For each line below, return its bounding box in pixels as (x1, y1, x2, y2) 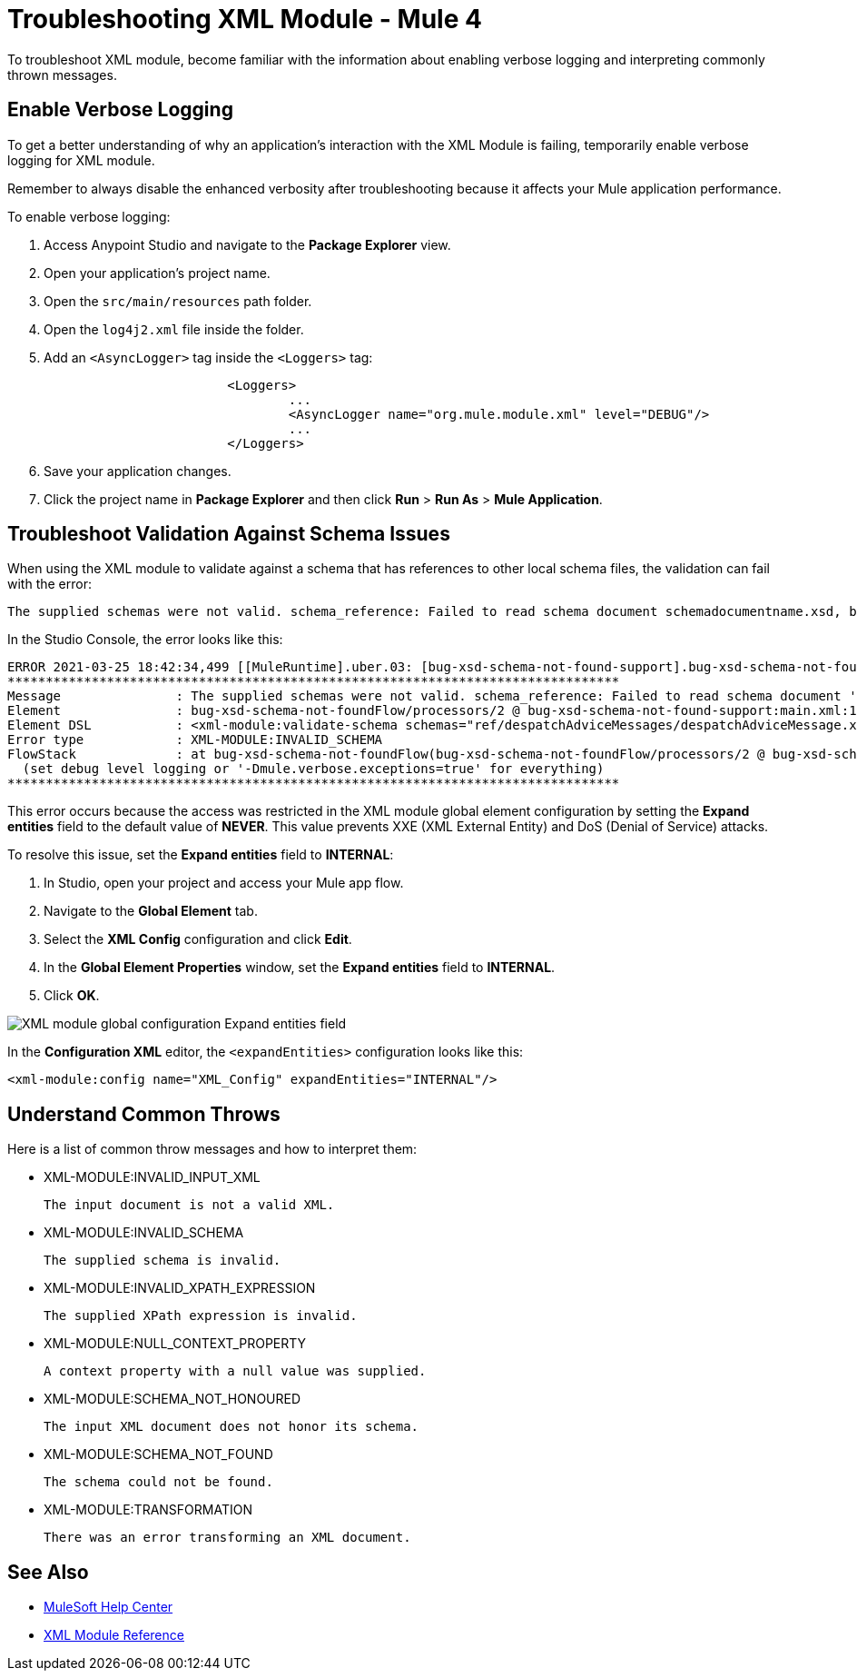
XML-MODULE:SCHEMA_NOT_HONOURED (44, 1391, 301, 1407)
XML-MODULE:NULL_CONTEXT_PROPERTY (44, 1335, 307, 1352)
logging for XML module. (7, 152, 155, 168)
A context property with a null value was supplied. (44, 1364, 427, 1379)
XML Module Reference (44, 1627, 184, 1643)
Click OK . (44, 988, 100, 1004)
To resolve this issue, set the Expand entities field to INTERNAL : (7, 847, 394, 863)
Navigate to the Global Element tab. (44, 903, 258, 919)
